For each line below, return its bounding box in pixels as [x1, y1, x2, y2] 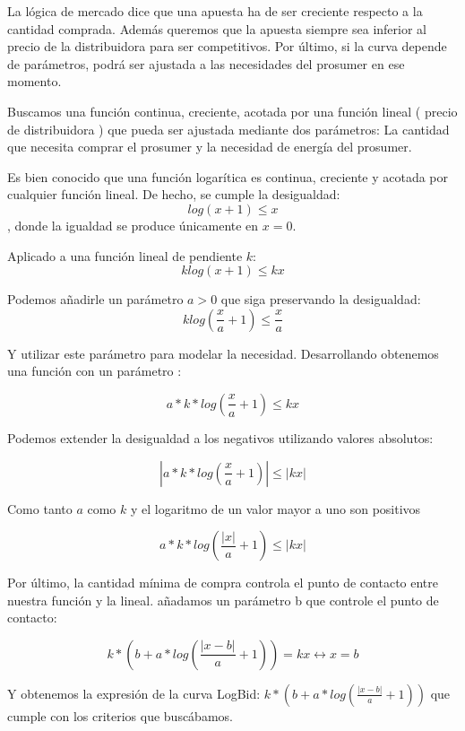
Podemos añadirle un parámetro [7, 290, 184, 309]
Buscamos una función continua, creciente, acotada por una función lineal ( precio [7, 101, 458, 120]
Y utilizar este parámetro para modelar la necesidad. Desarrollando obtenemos [7, 344, 439, 362]
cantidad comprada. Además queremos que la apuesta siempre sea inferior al [7, 19, 426, 38]
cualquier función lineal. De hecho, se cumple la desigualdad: [7, 185, 340, 204]
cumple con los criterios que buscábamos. [7, 706, 233, 725]
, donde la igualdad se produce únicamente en [7, 215, 259, 234]
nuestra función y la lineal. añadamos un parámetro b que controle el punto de [7, 590, 439, 609]
